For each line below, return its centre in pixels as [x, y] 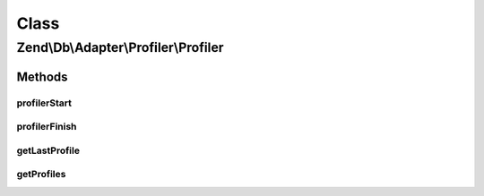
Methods [42, 77]
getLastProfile [48, 150]
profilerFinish [47, 127]
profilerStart [44, 103]
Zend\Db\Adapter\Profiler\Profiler [120, 47]
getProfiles [41, 175]
